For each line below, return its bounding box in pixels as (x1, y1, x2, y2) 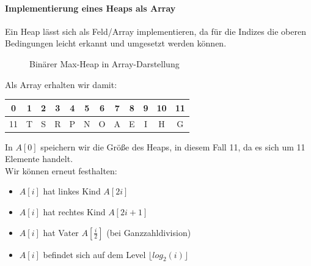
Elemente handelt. (5, 152, 73, 165)
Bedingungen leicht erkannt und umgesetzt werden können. (5, 37, 227, 50)
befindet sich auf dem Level (43, 248, 146, 260)
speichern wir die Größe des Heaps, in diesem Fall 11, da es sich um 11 (40, 140, 306, 153)
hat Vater (43, 226, 79, 238)
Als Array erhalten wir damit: (5, 78, 117, 91)
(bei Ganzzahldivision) (106, 226, 191, 238)
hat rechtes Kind (43, 205, 106, 218)
